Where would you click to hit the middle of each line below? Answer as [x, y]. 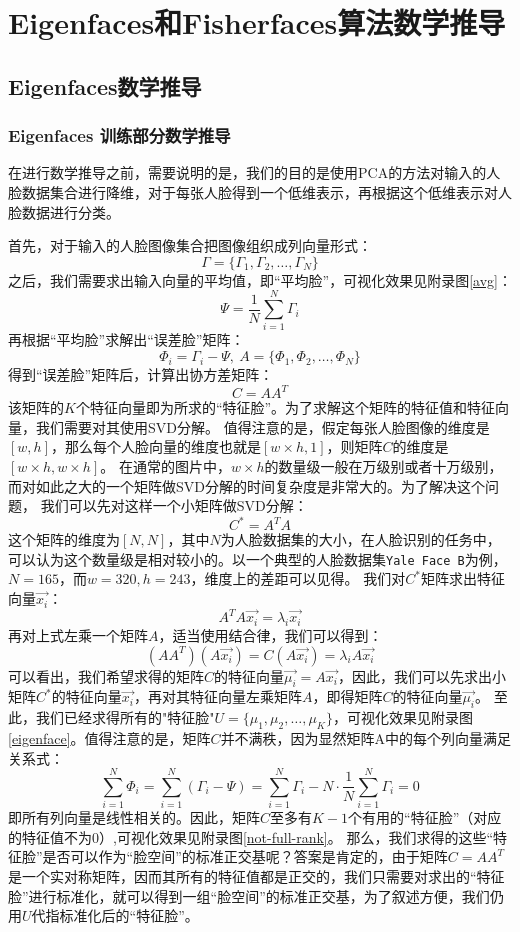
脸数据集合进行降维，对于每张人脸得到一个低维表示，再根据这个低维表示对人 [260, 191]
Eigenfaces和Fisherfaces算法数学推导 [257, 22]
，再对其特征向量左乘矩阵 [217, 696]
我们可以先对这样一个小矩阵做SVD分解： [174, 505]
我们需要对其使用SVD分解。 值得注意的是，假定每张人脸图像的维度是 [262, 426]
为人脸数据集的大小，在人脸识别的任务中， [360, 539]
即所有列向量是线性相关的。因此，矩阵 [134, 817]
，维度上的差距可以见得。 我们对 [298, 578]
